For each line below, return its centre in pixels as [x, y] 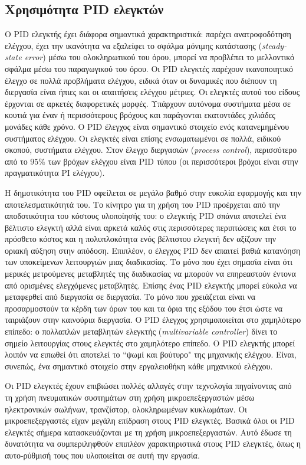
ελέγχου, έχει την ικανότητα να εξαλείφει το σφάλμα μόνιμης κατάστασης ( [133, 45]
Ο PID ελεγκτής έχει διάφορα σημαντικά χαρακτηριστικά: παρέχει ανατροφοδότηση [148, 34]
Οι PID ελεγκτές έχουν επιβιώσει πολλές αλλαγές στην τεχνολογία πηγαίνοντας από [148, 386]
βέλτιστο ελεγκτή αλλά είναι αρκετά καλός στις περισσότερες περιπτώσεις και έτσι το [151, 227]
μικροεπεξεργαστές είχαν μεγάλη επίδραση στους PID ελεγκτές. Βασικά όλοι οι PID [150, 420]
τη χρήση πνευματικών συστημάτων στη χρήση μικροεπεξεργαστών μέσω [130, 397]
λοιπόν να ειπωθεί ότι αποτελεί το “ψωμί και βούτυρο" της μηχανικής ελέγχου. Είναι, [151, 354]
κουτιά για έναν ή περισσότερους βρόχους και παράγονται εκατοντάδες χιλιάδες [140, 115]
